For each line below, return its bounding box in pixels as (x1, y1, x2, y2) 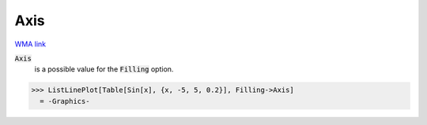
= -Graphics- (40, 97, 90, 105)
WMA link (14, 39, 47, 49)
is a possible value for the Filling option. (34, 64, 174, 74)
